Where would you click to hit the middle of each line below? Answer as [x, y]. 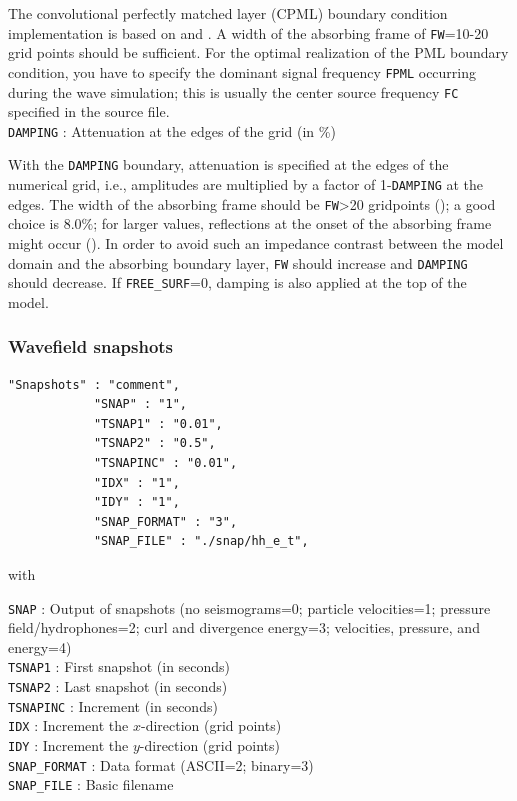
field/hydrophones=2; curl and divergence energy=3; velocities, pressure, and [244, 627]
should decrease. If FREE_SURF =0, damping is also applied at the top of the [237, 282]
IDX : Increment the [68, 725]
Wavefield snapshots [91, 346]
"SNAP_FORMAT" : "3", [165, 521]
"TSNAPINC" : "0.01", [165, 463]
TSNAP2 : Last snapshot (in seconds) [118, 686]
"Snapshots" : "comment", [94, 384]
